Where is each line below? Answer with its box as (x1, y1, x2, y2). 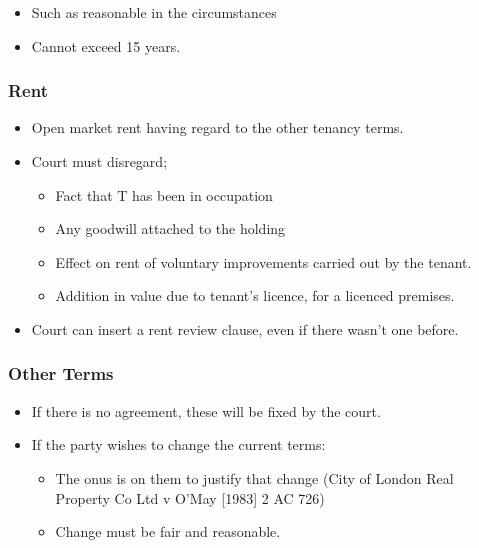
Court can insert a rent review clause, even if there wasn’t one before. (31, 318, 459, 339)
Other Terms (8, 361, 114, 386)
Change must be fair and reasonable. (55, 521, 281, 542)
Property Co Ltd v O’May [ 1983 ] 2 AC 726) (55, 487, 325, 508)
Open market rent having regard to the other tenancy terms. (31, 117, 404, 138)
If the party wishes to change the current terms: (31, 434, 326, 455)
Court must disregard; (31, 151, 168, 171)
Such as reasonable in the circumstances (31, 2, 277, 22)
